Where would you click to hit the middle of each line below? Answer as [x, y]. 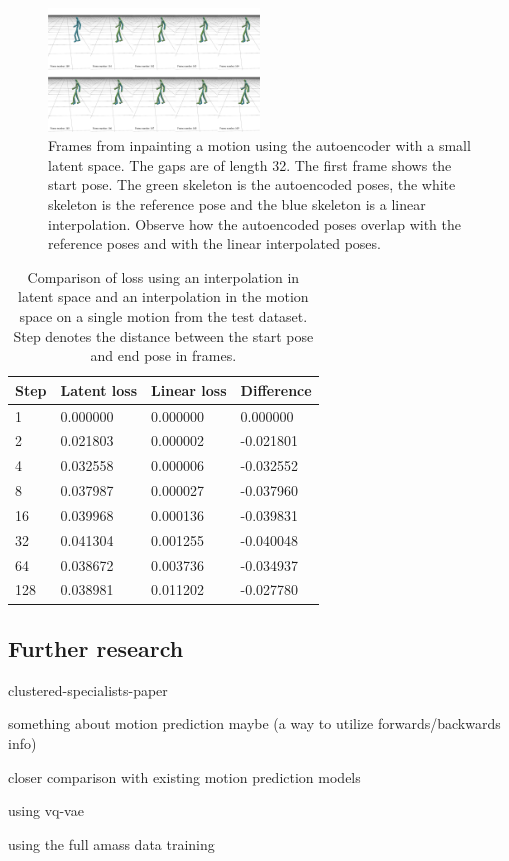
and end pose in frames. [163, 355]
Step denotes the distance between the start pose [163, 335]
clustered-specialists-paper [88, 689]
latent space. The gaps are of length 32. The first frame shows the [250, 164]
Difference [276, 389]
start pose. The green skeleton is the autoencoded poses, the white [252, 184]
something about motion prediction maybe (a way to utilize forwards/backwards [254, 723]
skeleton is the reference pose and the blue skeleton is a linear [237, 203]
